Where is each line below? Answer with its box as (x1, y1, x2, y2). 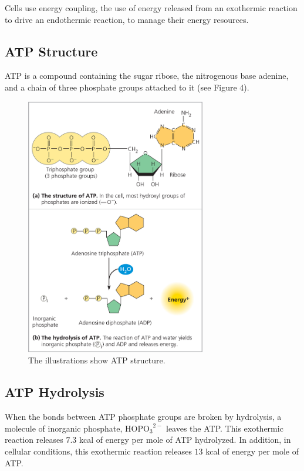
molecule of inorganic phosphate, (5, 422, 123, 434)
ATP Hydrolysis (5, 383, 104, 401)
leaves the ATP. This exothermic (166, 422, 283, 434)
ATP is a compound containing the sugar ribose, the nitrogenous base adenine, (5, 69, 289, 82)
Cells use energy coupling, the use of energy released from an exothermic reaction (5, 2, 298, 14)
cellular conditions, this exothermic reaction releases (5, 445, 192, 457)
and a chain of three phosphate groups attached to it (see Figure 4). (5, 81, 249, 93)
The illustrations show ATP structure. (28, 354, 165, 366)
